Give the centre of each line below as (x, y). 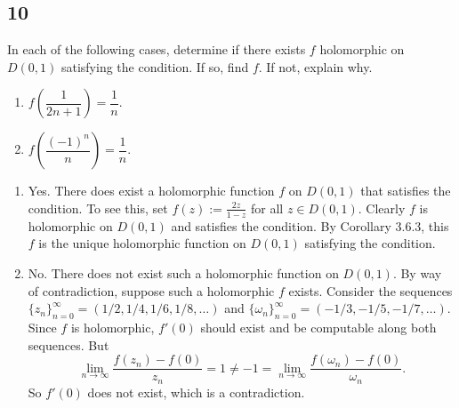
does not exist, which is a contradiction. (196, 392)
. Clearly (382, 208)
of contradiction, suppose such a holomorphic (151, 290)
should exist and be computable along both (318, 327)
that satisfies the (406, 191)
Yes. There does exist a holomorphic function (151, 191)
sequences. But (68, 344)
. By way (417, 273)
